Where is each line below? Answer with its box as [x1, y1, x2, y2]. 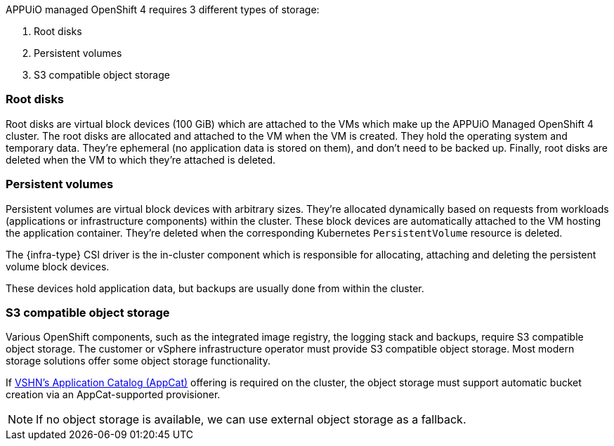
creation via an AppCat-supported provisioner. [6, 388, 221, 401]
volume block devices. [6, 260, 110, 273]
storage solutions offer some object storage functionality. [6, 355, 271, 367]
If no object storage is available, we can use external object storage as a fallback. [36, 412, 466, 427]
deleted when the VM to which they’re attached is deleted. [6, 153, 276, 166]
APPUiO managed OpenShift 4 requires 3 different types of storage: [6, 4, 320, 15]
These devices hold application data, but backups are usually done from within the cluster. [6, 282, 424, 294]
